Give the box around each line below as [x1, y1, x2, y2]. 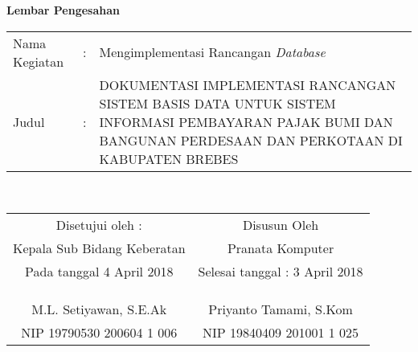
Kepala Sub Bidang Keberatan [13, 239, 186, 258]
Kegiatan [13, 51, 64, 71]
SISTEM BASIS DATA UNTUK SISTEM [99, 93, 336, 113]
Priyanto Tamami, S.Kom [208, 300, 353, 319]
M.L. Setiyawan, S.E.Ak [31, 300, 167, 319]
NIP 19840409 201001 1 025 [203, 323, 359, 342]
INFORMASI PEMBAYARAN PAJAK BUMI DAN [99, 112, 393, 131]
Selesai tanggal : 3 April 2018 [198, 262, 363, 281]
